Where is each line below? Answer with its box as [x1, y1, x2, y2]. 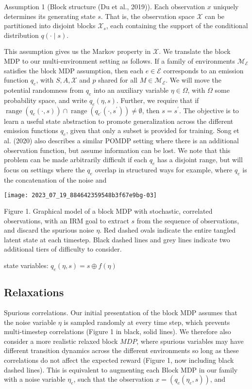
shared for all [98, 75, 137, 85]
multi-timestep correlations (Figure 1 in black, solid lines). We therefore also [4, 326, 231, 337]
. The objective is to [179, 105, 239, 115]
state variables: [4, 260, 49, 270]
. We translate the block [159, 46, 231, 56]
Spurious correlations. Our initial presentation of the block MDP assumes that [4, 307, 237, 317]
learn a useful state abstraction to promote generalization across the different [4, 116, 234, 126]
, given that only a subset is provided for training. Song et [66, 125, 239, 135]
